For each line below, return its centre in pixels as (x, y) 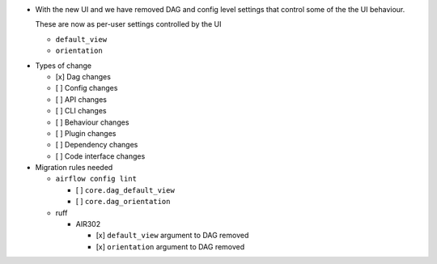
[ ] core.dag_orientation (123, 202)
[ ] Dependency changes (97, 145)
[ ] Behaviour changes (92, 122)
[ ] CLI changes (81, 111)
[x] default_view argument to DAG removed (172, 236)
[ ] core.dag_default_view (125, 189)
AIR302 (88, 224)
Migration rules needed (74, 168)
